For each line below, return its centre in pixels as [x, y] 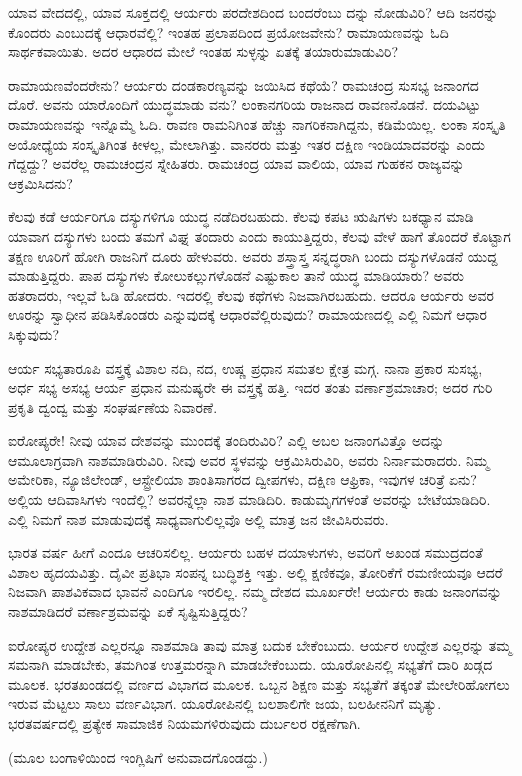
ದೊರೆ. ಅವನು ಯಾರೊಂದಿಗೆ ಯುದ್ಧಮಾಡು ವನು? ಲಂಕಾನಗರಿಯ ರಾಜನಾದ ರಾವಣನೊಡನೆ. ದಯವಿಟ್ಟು [244, 104]
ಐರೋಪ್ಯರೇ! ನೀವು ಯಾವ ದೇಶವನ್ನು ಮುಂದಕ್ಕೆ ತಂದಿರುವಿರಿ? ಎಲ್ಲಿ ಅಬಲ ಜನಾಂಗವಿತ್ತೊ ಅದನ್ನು [226, 440]
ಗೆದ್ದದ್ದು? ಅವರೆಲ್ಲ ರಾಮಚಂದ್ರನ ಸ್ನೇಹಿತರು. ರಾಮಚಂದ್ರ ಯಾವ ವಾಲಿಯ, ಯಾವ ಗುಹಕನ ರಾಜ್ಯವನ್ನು [236, 163]
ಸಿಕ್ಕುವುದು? [34, 333]
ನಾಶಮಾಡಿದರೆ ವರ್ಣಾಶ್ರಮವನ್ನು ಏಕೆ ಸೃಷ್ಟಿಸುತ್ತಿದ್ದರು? [128, 611]
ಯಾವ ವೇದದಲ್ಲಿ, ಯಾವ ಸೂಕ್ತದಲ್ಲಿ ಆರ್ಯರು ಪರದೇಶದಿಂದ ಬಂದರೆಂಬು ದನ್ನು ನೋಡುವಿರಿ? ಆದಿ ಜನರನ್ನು [253, 12]
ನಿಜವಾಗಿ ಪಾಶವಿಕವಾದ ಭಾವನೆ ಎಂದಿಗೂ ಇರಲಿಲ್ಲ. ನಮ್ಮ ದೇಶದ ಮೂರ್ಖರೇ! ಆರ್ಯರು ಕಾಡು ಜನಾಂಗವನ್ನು [255, 591]
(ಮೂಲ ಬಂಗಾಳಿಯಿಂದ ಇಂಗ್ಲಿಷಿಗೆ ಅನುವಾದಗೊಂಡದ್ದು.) [138, 756]
